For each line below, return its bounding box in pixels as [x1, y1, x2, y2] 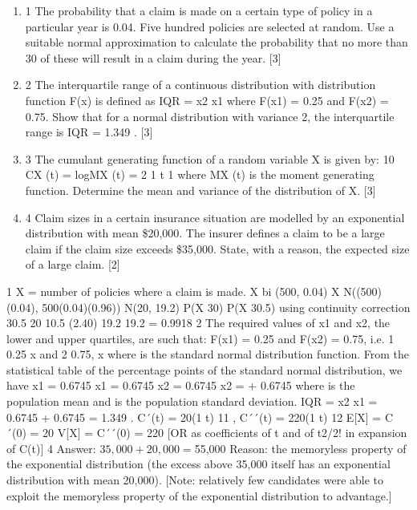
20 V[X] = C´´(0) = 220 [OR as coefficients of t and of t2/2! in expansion [43, 424, 407, 441]
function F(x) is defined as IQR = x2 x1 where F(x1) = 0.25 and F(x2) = [25, 91, 389, 108]
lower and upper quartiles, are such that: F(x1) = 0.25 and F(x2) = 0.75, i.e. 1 [6, 330, 395, 346]
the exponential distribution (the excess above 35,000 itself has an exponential [6, 455, 391, 472]
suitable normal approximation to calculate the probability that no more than [25, 34, 408, 51]
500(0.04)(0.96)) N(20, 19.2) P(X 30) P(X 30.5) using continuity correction [42, 298, 411, 315]
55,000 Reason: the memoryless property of [194, 439, 407, 456]
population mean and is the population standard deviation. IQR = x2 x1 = [6, 393, 378, 410]
